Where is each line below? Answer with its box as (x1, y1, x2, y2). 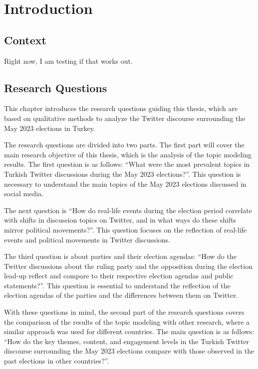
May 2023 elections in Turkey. (4, 123, 95, 133)
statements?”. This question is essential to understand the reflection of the (4, 280, 231, 290)
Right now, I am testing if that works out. (4, 55, 133, 66)
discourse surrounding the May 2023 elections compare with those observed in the (4, 346, 255, 356)
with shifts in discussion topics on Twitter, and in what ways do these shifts (4, 215, 237, 225)
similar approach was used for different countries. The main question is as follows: (4, 326, 255, 337)
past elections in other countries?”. (4, 356, 109, 366)
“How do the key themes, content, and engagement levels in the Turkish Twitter (4, 336, 250, 346)
